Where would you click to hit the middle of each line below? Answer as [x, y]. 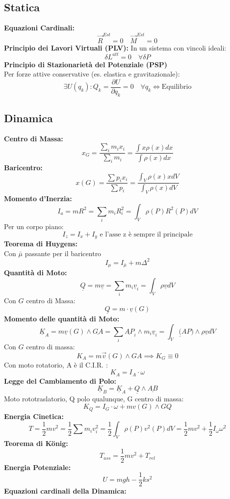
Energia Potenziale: [38, 467]
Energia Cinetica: [34, 416]
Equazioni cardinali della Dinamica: [65, 491]
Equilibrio [177, 87]
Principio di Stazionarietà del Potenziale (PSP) [86, 64]
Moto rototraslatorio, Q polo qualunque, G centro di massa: [94, 398]
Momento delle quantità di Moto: [62, 318]
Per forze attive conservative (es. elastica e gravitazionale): [92, 74]
